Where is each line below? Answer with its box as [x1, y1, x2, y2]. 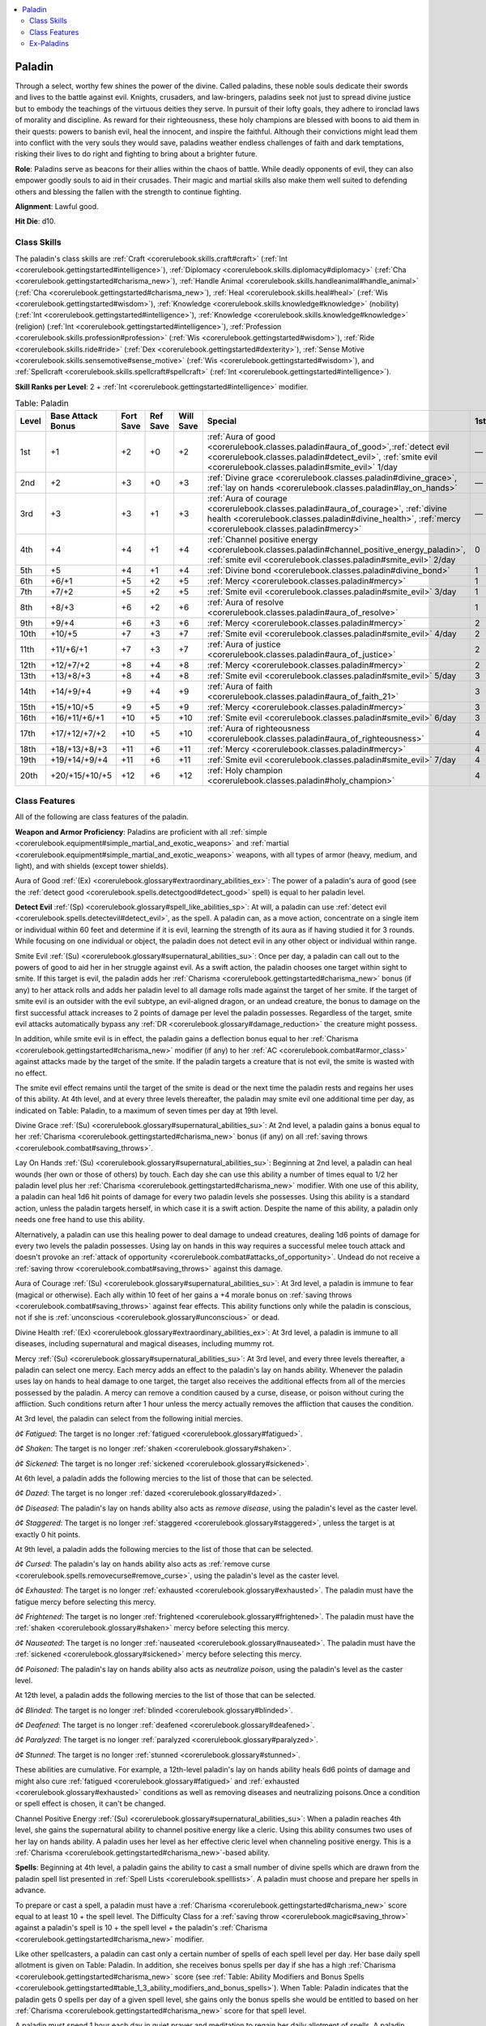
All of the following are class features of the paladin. [15, 812, 190, 822]
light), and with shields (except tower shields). [15, 861, 169, 870]
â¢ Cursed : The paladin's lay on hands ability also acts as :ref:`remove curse [15, 1559, 271, 1569]
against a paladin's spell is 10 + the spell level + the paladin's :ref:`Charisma [15, 1923, 268, 1933]
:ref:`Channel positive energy [207, 533, 318, 545]
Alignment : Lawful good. [15, 201, 99, 211]
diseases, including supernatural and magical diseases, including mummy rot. [15, 1339, 275, 1349]
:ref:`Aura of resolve [207, 596, 284, 608]
